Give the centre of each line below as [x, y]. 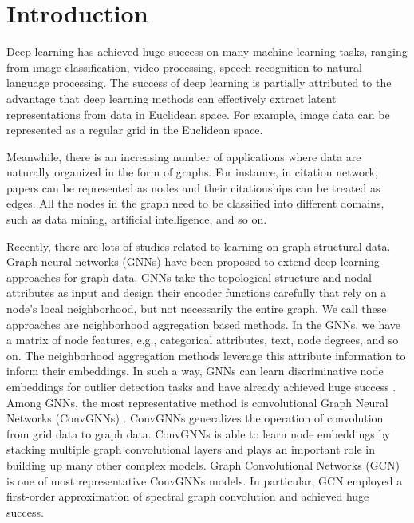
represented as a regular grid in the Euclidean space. [135, 130]
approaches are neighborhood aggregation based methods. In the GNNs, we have [204, 324]
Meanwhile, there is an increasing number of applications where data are [184, 156]
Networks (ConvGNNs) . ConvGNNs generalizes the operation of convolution [195, 418]
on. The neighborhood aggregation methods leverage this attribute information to [206, 355]
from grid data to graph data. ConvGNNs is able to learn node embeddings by [199, 433]
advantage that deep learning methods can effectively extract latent [172, 98]
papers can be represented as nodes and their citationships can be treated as [193, 187]
